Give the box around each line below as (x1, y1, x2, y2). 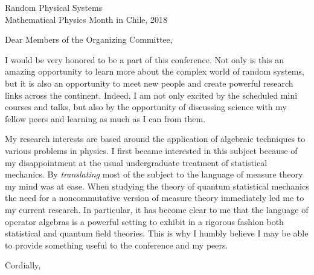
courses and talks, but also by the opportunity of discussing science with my (5, 100, 287, 113)
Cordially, (5, 259, 41, 271)
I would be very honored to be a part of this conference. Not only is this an (5, 53, 284, 66)
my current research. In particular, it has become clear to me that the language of (5, 203, 309, 215)
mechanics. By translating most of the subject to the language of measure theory (5, 168, 303, 181)
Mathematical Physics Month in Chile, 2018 (5, 13, 168, 25)
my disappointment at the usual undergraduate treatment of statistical (5, 156, 268, 168)
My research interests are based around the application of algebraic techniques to (5, 132, 306, 145)
